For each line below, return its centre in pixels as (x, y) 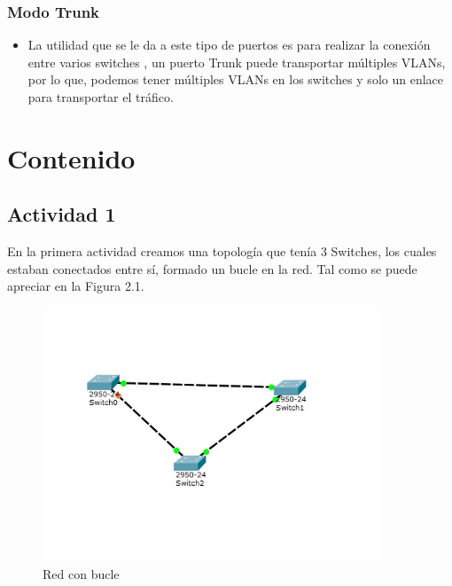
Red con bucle (81, 573)
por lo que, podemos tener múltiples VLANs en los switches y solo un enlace (235, 79)
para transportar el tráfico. (101, 97)
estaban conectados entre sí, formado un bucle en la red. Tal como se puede (212, 268)
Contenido (71, 157)
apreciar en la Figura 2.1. (76, 286)
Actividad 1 (62, 214)
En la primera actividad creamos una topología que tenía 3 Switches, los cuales (222, 251)
